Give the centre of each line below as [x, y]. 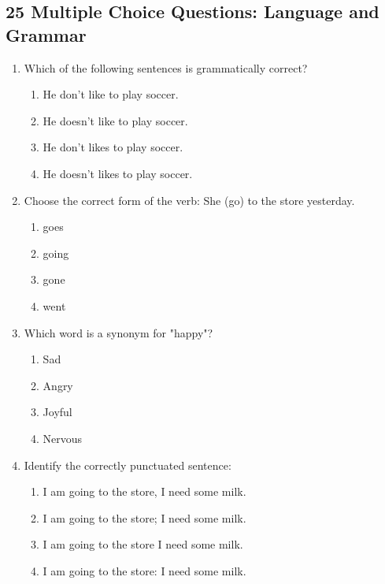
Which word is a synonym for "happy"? [118, 332]
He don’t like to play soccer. [111, 94]
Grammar [46, 34]
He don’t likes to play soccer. [113, 147]
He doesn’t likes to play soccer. [118, 173]
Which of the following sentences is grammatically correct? [166, 67]
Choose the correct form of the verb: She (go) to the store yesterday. [189, 200]
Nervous [63, 438]
